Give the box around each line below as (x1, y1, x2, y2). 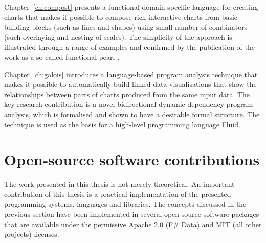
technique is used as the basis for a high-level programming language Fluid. (4, 119, 240, 129)
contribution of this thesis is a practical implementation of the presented (4, 188, 231, 199)
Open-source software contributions (4, 149, 260, 170)
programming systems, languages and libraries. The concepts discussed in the (4, 198, 247, 209)
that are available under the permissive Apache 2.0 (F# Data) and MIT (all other (4, 218, 262, 229)
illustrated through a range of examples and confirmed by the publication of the (4, 41, 255, 52)
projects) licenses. (4, 229, 59, 239)
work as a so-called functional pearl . (4, 51, 120, 62)
